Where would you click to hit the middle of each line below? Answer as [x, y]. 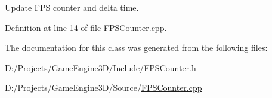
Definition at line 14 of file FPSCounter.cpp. [86, 27]
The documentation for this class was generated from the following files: [136, 48]
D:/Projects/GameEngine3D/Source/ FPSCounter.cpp [103, 88]
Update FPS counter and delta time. [72, 7]
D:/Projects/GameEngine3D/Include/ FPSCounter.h [101, 67]
